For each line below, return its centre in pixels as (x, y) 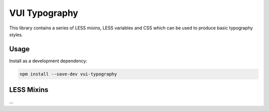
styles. (16, 34)
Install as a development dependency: (48, 61)
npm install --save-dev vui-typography (68, 74)
